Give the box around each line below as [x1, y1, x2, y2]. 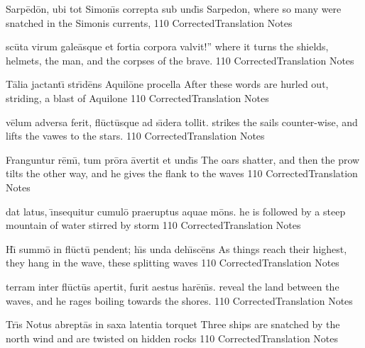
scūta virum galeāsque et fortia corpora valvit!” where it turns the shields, [6, 39, 329, 54]
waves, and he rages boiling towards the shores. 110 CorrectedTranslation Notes [6, 293, 353, 308]
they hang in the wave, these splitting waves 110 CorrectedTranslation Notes [6, 255, 339, 270]
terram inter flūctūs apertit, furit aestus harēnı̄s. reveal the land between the [6, 279, 339, 293]
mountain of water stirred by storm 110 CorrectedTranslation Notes [6, 218, 301, 232]
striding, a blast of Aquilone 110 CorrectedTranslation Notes [6, 90, 269, 105]
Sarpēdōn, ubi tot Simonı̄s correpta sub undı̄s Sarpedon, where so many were [6, 1, 342, 16]
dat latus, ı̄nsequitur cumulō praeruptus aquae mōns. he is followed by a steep [6, 203, 346, 218]
